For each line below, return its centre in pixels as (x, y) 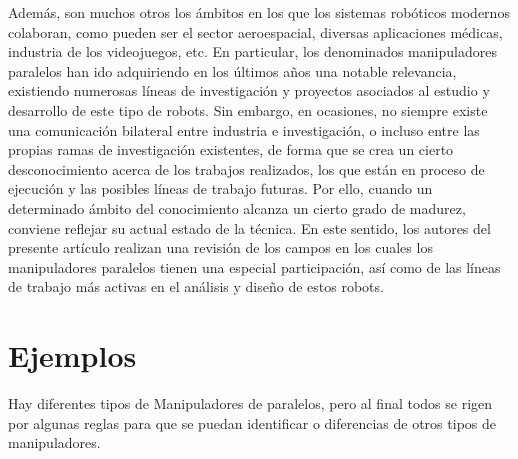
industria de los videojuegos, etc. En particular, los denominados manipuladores (252, 51)
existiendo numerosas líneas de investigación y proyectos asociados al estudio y (249, 90)
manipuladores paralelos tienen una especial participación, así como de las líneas (254, 266)
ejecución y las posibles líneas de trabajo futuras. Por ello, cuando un (220, 188)
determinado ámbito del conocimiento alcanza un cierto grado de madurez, (237, 207)
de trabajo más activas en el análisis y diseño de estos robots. (196, 286)
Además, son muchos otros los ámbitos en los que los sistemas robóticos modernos (259, 12)
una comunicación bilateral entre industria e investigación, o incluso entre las (244, 129)
